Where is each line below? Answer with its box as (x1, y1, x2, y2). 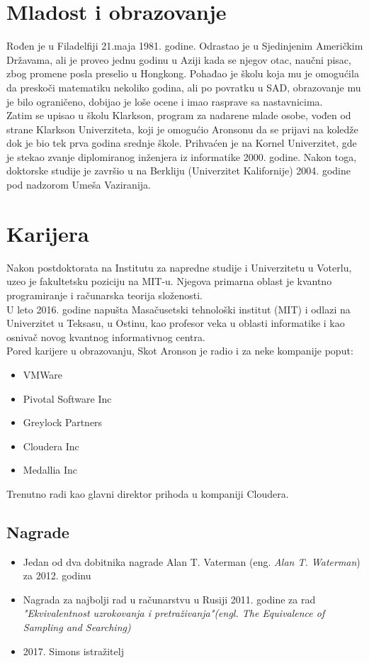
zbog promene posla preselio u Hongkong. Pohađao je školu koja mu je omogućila (6, 66, 359, 81)
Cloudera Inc (23, 438, 79, 453)
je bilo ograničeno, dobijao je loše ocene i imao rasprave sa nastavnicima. (6, 94, 323, 108)
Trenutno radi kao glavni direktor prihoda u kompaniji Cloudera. (6, 486, 289, 501)
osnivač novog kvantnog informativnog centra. (6, 329, 205, 344)
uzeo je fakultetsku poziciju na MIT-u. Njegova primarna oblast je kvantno (6, 274, 332, 289)
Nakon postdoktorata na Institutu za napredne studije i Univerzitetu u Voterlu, (6, 260, 352, 274)
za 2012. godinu (23, 568, 91, 583)
